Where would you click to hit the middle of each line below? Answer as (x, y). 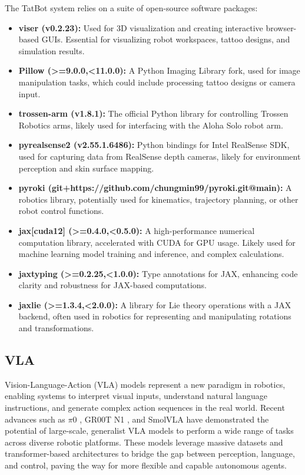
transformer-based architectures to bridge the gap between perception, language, (150, 453)
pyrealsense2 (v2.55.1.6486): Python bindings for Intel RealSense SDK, (154, 145)
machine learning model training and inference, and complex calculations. (151, 254)
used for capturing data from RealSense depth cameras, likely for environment (160, 156)
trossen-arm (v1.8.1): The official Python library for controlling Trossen (153, 113)
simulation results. (52, 50)
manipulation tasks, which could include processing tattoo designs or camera (157, 82)
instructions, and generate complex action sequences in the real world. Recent (145, 408)
